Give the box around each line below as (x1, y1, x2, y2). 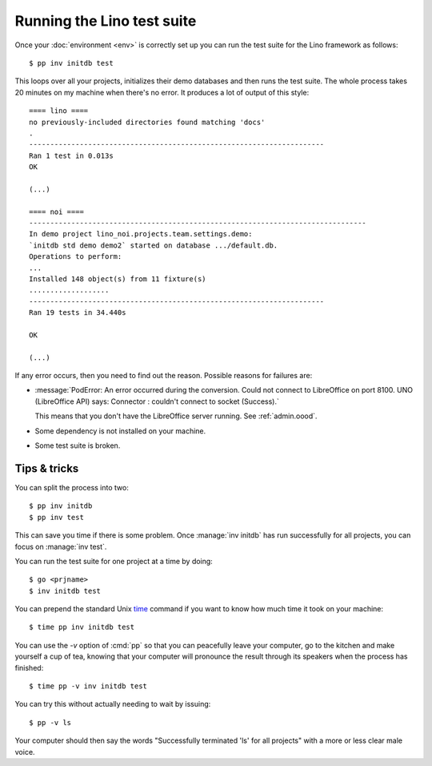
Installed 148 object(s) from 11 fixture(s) (29, 274, 207, 284)
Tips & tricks (14, 462, 79, 475)
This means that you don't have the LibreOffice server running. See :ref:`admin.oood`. (34, 411, 318, 421)
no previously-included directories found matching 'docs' (29, 117, 266, 127)
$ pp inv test (29, 513, 84, 522)
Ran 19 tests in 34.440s (29, 308, 126, 317)
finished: (14, 663, 44, 672)
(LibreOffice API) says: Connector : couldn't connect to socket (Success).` (34, 397, 280, 406)
